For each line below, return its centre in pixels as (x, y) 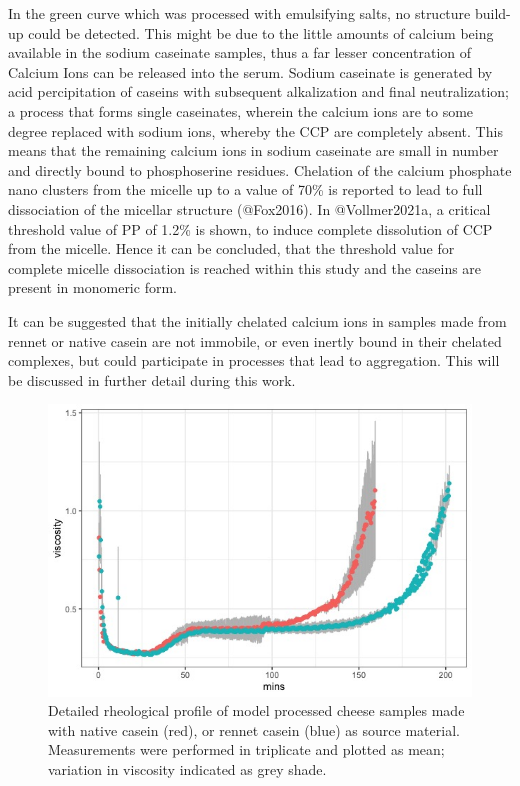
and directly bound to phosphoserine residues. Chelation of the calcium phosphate (260, 169)
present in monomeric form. (92, 287)
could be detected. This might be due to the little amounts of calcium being (261, 32)
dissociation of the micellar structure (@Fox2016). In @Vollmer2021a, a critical (249, 208)
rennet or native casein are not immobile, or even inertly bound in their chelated (255, 340)
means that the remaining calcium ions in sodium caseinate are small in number (253, 150)
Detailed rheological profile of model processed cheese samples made (256, 710)
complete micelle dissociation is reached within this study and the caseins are (245, 267)
